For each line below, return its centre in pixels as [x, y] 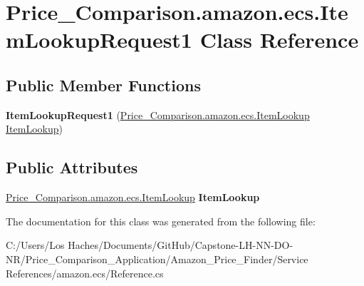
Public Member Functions [103, 85]
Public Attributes [72, 167]
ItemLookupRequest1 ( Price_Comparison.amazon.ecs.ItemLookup [158, 114]
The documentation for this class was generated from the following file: [161, 221]
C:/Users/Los [35, 245]
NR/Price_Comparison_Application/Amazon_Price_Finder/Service [157, 259]
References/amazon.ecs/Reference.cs [85, 273]
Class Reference [279, 40]
